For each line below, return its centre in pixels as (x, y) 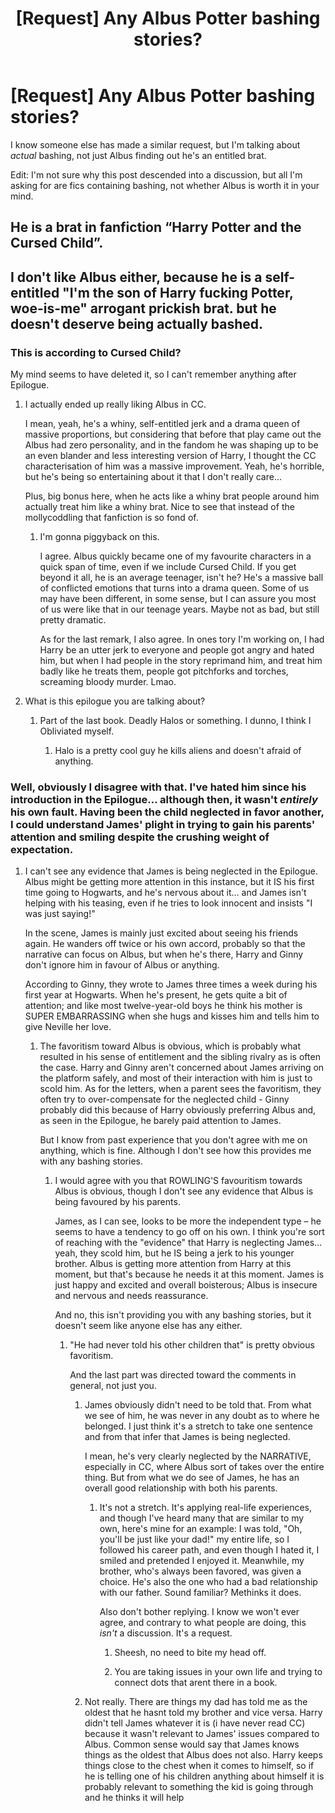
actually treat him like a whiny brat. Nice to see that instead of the (159, 507)
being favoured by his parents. (117, 1202)
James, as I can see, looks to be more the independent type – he (188, 1221)
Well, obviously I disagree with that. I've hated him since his (158, 787)
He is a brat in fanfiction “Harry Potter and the (156, 227)
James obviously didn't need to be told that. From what (198, 1405)
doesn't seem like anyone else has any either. (148, 1326)
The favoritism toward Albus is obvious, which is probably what (170, 1046)
